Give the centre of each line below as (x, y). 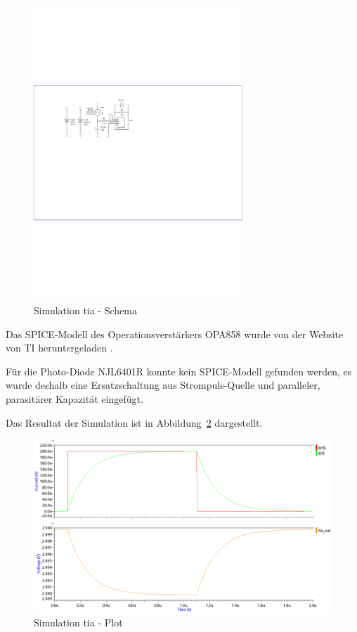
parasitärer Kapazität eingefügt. (74, 398)
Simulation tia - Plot (78, 623)
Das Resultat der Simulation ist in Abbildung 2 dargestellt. (134, 422)
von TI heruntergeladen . (59, 348)
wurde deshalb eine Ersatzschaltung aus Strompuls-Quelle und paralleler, (163, 385)
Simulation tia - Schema (86, 310)
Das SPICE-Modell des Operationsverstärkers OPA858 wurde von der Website (175, 334)
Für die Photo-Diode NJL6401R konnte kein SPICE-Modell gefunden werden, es (179, 371)
